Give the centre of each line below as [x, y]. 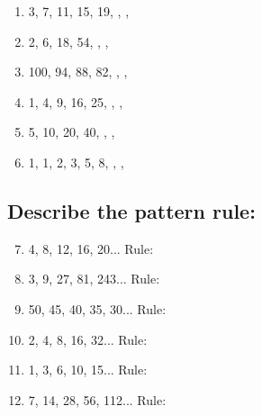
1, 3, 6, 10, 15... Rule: [88, 370]
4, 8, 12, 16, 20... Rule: [91, 248]
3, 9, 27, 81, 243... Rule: [94, 279]
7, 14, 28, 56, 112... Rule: [97, 399]
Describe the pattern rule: [131, 210]
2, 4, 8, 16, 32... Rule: [88, 339]
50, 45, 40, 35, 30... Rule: [97, 308]
